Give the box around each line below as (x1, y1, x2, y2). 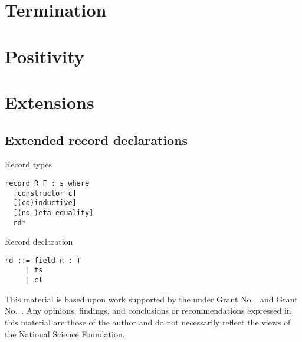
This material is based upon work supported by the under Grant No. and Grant (5, 292, 298, 305)
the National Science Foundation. (5, 327, 125, 340)
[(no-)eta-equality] (13, 208, 94, 217)
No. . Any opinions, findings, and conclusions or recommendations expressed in (5, 304, 291, 317)
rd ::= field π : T (5, 256, 81, 265)
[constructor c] (13, 189, 77, 198)
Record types (5, 158, 52, 170)
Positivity (5, 44, 84, 68)
